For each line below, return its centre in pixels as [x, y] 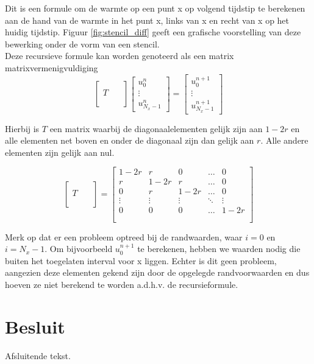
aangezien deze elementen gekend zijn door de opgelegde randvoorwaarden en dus [157, 272]
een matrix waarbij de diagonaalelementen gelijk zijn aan [156, 128]
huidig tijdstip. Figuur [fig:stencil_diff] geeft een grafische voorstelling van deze [153, 32]
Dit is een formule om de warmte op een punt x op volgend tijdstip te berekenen [155, 8]
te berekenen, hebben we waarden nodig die [219, 249]
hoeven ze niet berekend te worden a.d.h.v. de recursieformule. [122, 284]
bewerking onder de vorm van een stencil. [82, 44]
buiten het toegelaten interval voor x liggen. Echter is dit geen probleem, [141, 260]
